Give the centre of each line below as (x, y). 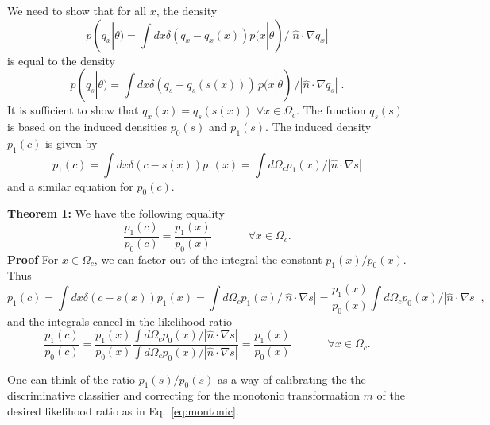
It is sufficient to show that (73, 110)
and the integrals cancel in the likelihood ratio (120, 321)
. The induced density (318, 126)
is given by (71, 143)
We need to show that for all (77, 10)
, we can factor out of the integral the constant (208, 259)
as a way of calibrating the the (291, 379)
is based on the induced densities (87, 126)
